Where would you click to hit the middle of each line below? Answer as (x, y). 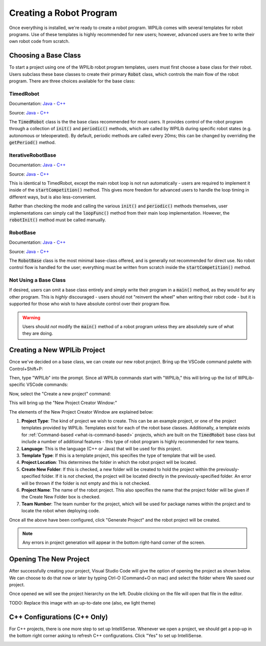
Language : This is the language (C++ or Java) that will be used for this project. (101, 449)
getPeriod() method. (33, 143)
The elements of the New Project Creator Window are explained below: (81, 412)
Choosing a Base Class (45, 56)
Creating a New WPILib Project (57, 350)
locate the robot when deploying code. (61, 511)
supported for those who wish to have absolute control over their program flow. (90, 304)
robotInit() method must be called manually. (58, 220)
